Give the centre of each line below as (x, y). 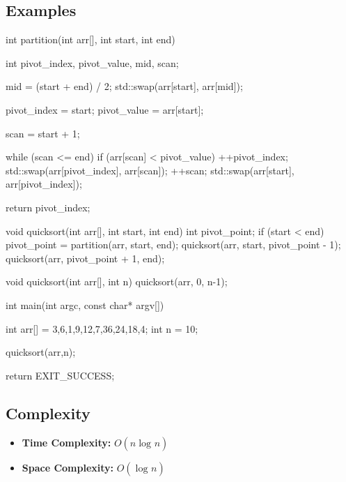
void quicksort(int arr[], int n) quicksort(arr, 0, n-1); (117, 281)
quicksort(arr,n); (41, 352)
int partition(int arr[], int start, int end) (91, 39)
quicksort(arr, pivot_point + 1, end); (85, 258)
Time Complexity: (66, 442)
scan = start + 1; (43, 133)
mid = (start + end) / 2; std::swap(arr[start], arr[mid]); (124, 86)
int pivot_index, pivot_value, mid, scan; (92, 62)
